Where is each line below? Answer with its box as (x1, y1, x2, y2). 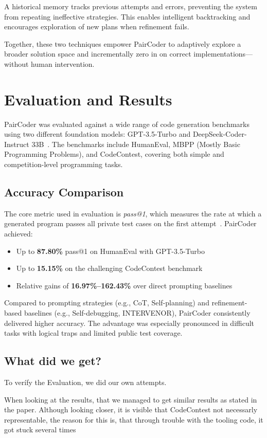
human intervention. (31, 58, 95, 69)
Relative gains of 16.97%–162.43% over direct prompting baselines (16, 280, 233, 290)
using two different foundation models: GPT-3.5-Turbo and (4, 129, 191, 139)
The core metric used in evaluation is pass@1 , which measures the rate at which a (4, 208, 262, 218)
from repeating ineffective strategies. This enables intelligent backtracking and (4, 11, 251, 22)
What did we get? (4, 353, 101, 369)
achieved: (4, 228, 33, 239)
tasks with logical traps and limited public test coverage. (4, 327, 183, 338)
